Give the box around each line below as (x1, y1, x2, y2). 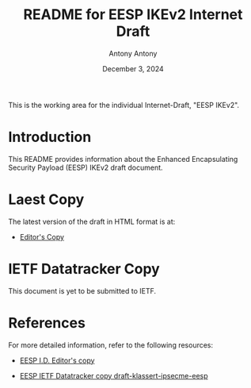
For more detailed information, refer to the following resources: (8, 340, 214, 350)
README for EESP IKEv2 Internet (23, 6, 243, 24)
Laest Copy (8, 190, 85, 209)
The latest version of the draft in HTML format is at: (8, 217, 176, 226)
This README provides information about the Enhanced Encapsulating (8, 154, 238, 163)
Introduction (8, 129, 92, 146)
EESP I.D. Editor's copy (19, 355, 95, 365)
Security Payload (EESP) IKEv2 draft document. (8, 163, 164, 172)
